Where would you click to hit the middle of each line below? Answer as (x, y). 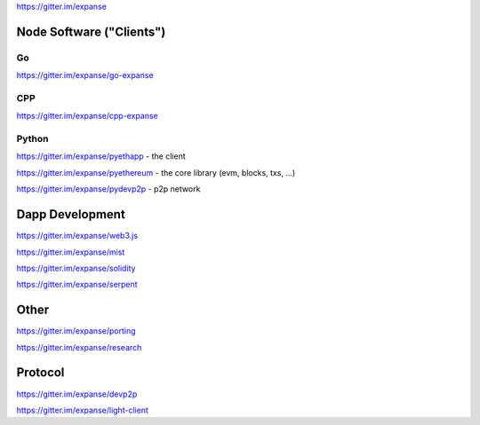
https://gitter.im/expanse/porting (76, 331)
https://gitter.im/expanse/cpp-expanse (88, 116)
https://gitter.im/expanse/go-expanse (85, 75)
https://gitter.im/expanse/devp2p (77, 394)
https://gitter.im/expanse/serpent (77, 285)
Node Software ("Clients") (91, 31)
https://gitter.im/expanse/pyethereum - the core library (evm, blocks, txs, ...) (156, 172)
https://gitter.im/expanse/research (79, 347)
